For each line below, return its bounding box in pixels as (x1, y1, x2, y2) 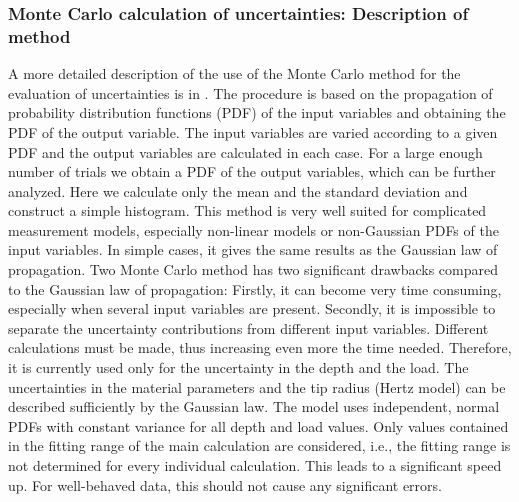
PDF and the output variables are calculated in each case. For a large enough (8, 141, 483, 162)
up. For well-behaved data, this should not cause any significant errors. (8, 474, 442, 495)
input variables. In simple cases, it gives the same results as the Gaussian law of (8, 239, 498, 260)
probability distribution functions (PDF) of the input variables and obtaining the (8, 102, 506, 123)
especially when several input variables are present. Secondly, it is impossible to (8, 298, 496, 319)
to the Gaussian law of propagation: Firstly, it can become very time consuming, (8, 278, 502, 299)
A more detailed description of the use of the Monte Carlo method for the (8, 63, 461, 84)
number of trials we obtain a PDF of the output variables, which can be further (8, 161, 496, 182)
